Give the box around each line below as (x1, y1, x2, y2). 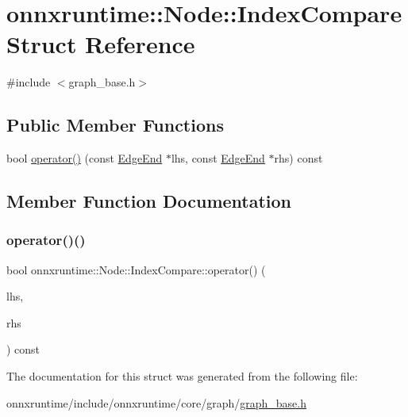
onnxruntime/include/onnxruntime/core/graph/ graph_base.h (6, 394, 306, 411)
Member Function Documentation (6, 189, 292, 213)
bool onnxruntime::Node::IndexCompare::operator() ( (6, 261, 266, 277)
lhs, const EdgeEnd (171, 150, 265, 166)
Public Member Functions (6, 113, 224, 137)
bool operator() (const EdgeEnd (6, 150, 163, 166)
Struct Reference (6, 28, 195, 60)
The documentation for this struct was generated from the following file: (6, 368, 358, 384)
